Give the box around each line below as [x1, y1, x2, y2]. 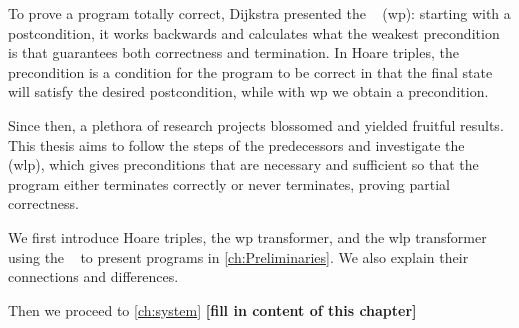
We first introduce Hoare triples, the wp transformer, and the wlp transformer [8, 226, 487, 247]
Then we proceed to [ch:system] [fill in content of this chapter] [8, 299, 417, 320]
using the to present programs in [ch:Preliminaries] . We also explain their [8, 246, 469, 267]
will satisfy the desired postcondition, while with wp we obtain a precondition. [8, 81, 489, 102]
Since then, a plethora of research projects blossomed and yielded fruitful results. [8, 114, 504, 135]
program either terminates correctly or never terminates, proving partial [8, 173, 450, 194]
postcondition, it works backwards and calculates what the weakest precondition [8, 22, 500, 43]
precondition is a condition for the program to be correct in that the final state [8, 61, 493, 82]
